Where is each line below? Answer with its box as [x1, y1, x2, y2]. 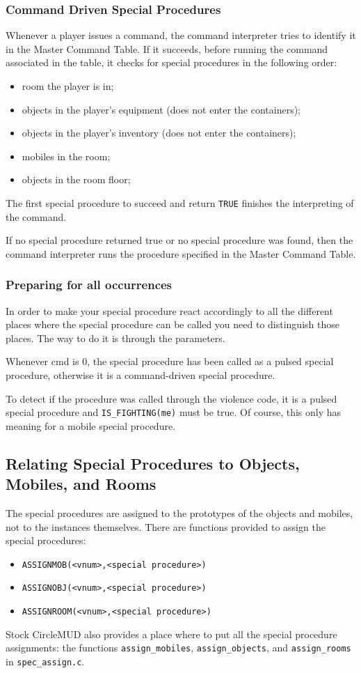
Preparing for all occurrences [6, 276, 173, 293]
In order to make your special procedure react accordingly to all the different [6, 303, 333, 318]
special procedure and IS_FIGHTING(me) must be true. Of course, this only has [6, 405, 342, 419]
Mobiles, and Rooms [6, 473, 157, 495]
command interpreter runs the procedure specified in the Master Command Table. [6, 246, 356, 261]
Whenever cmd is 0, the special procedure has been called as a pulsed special [6, 354, 334, 369]
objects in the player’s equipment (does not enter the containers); [22, 102, 300, 116]
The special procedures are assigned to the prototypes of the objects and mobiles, [6, 506, 353, 520]
